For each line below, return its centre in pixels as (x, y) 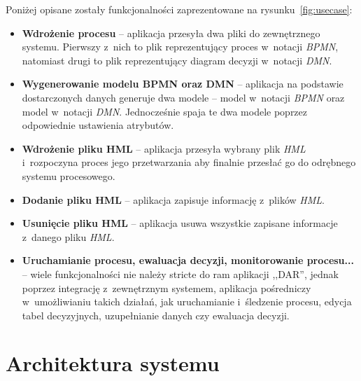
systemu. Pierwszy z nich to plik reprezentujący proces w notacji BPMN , (180, 47)
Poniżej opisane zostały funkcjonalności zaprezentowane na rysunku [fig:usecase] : (179, 9)
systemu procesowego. (69, 175)
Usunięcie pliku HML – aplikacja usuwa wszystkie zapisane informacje (180, 223)
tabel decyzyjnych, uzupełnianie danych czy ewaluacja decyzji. (156, 315)
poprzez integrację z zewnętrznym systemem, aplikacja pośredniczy (167, 288)
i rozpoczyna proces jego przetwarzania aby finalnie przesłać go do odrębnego (189, 162)
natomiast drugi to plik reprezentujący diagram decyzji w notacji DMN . (177, 60)
